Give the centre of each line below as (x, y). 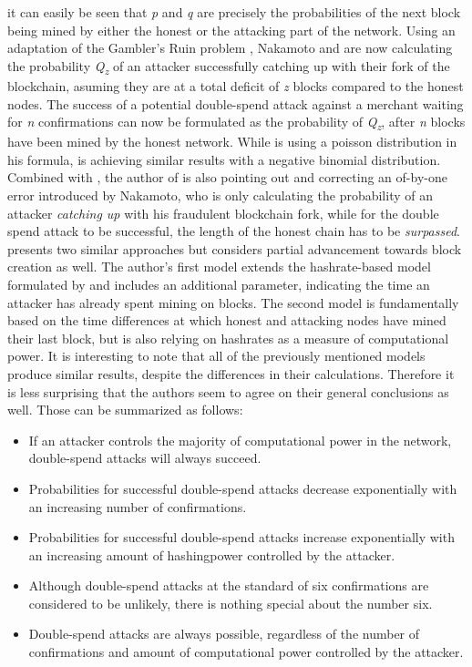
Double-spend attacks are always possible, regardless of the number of (224, 634)
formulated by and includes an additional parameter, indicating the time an (219, 284)
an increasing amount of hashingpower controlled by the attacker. (212, 554)
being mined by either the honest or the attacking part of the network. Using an (231, 30)
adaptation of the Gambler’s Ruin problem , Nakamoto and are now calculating (230, 48)
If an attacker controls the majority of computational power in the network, (240, 440)
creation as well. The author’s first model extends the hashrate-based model (219, 267)
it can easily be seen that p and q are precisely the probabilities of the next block (234, 12)
